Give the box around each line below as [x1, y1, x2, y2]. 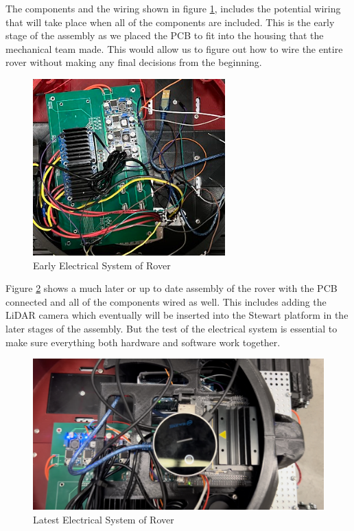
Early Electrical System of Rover [33, 258, 171, 272]
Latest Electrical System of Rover [33, 512, 174, 526]
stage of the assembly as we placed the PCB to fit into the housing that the [5, 28, 324, 43]
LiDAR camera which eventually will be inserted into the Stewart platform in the [5, 308, 349, 322]
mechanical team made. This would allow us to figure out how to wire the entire [5, 41, 343, 56]
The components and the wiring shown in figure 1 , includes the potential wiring [5, 1, 341, 15]
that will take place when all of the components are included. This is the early [5, 14, 335, 29]
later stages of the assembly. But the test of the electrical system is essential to [5, 321, 338, 335]
